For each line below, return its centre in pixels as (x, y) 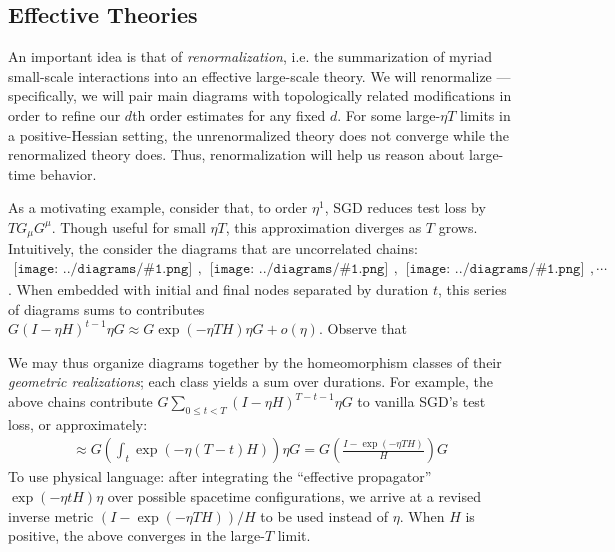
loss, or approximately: (78, 423)
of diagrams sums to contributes (106, 308)
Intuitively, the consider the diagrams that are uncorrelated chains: (213, 248)
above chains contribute (80, 401)
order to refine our (64, 114)
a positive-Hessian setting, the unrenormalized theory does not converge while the (259, 134)
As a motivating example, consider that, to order (158, 207)
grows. (458, 226)
